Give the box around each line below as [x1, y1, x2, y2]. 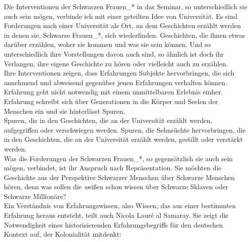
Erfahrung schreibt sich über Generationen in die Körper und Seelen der [4, 96, 218, 106]
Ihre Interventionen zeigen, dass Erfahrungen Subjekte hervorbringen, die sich [4, 68, 235, 78]
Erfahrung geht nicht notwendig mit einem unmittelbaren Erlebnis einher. [4, 87, 223, 97]
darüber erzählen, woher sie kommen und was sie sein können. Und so [4, 39, 211, 49]
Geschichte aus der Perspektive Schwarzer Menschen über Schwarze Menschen [4, 172, 235, 182]
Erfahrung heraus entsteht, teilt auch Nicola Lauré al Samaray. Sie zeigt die [4, 210, 229, 220]
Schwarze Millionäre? [4, 191, 66, 201]
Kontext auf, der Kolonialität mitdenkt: [4, 229, 121, 239]
